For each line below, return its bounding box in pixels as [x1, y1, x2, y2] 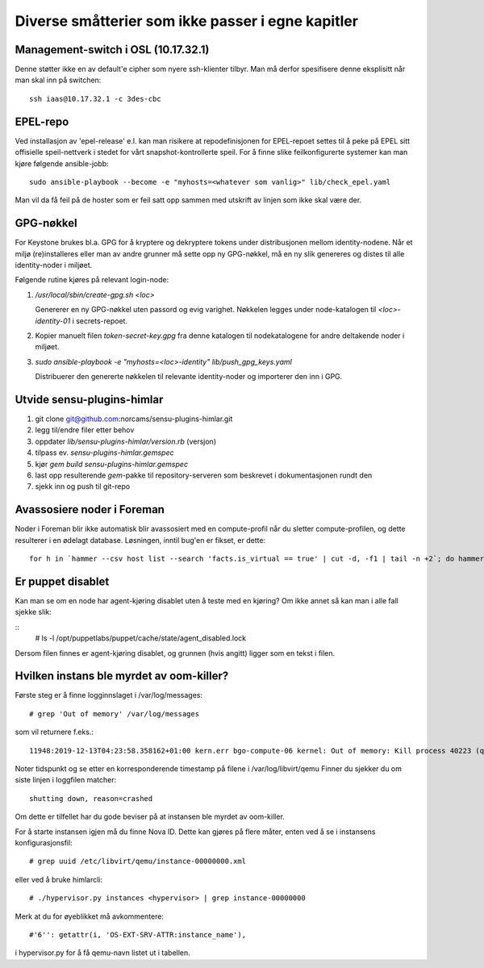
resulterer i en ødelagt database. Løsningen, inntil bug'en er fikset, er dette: [15, 535, 266, 544]
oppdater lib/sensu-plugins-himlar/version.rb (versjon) [35, 436, 217, 446]
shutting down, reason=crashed [29, 794, 153, 803]
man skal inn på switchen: [15, 75, 102, 85]
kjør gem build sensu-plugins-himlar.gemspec [35, 459, 189, 469]
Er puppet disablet [15, 574, 110, 588]
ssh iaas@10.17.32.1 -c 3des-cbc [29, 94, 161, 103]
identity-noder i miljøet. [15, 261, 93, 269]
